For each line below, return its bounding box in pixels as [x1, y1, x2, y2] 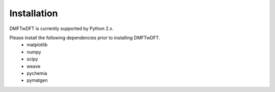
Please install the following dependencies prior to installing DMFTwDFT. [9, 35, 160, 41]
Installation [9, 8, 58, 19]
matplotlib [26, 42, 48, 48]
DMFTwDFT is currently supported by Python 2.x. [9, 25, 114, 32]
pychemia [26, 70, 47, 76]
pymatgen [26, 77, 48, 83]
